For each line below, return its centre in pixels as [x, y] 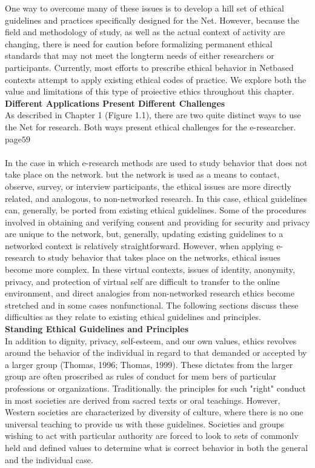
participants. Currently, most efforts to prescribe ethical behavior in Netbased [149, 67]
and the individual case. [49, 459]
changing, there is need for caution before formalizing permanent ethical [139, 43]
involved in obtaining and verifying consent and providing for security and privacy [157, 222]
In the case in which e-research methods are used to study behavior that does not [156, 162]
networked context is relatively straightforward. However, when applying [139, 245]
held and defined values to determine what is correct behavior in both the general [157, 447]
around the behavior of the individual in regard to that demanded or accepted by [156, 353]
